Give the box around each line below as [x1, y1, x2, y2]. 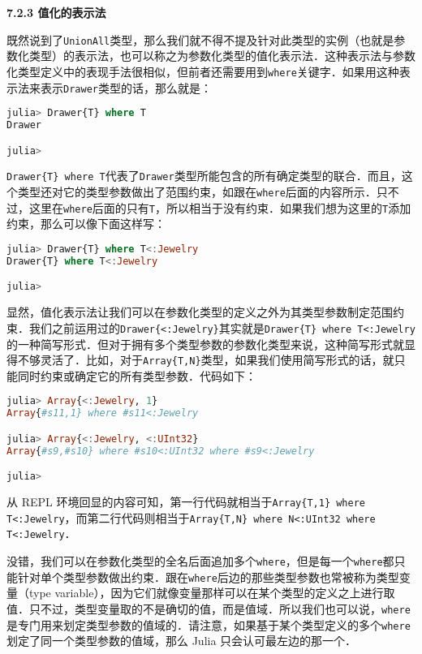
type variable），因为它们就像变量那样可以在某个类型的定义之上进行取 [28, 584, 395, 601]
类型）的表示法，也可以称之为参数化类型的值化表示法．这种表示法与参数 [28, 47, 416, 64]
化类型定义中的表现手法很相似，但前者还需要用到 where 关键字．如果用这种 [6, 62, 399, 80]
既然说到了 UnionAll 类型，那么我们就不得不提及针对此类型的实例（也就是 [6, 31, 394, 48]
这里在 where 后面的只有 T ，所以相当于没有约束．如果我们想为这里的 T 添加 [28, 199, 411, 216]
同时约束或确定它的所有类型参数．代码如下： [17, 367, 256, 384]
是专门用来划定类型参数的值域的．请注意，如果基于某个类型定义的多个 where [6, 616, 411, 633]
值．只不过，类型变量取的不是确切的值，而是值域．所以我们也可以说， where [6, 600, 411, 617]
